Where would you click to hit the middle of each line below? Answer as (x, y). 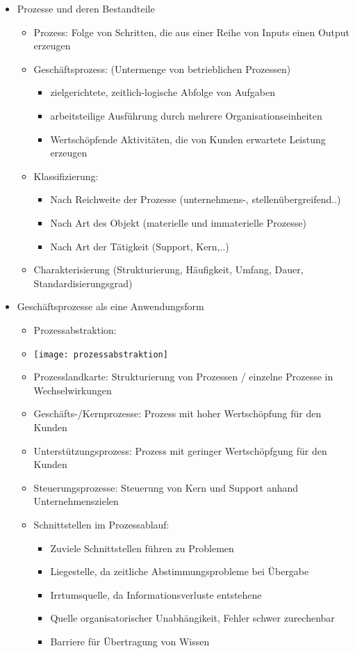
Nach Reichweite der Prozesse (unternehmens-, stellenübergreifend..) (196, 199)
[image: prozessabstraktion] (101, 354)
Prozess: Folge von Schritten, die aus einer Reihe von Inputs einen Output (192, 32)
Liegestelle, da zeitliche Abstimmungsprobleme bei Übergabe (180, 571)
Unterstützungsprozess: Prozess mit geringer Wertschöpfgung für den (180, 450)
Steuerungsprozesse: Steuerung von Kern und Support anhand (166, 487)
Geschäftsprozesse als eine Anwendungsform (110, 306)
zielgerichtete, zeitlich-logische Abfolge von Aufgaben (163, 92)
